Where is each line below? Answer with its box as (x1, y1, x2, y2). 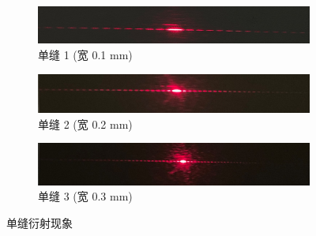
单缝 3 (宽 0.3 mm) (38, 188, 133, 204)
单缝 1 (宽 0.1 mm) (38, 46, 133, 62)
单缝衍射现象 (6, 215, 73, 231)
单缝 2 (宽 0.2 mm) (38, 115, 133, 132)
